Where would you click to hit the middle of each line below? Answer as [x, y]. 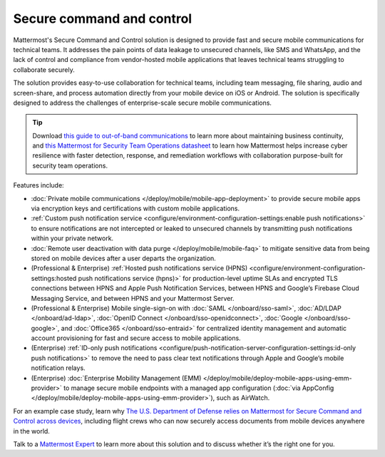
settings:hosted [54, 278]
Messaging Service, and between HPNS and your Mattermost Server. [133, 298]
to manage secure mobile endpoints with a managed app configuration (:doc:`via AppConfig [199, 388]
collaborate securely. [44, 70]
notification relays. [58, 368]
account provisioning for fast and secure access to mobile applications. [136, 338]
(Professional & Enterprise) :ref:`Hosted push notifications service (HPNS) [139, 268]
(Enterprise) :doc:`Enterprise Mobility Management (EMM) [116, 378]
